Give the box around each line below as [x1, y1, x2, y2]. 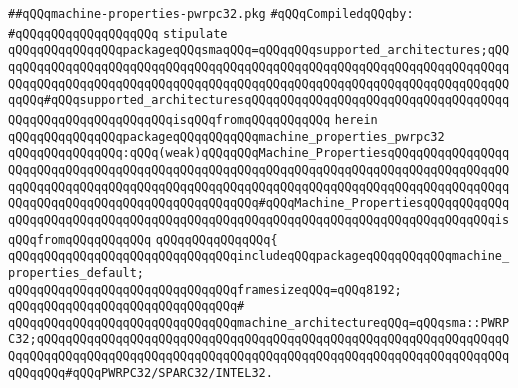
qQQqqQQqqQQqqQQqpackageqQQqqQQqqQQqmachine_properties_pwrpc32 [8, 129, 445, 144]
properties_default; [8, 265, 145, 280]
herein [334, 112, 378, 127]
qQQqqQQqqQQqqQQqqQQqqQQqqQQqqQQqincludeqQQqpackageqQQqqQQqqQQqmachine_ [8, 249, 510, 264]
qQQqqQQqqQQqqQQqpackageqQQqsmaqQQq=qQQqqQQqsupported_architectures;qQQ [8, 43, 510, 58]
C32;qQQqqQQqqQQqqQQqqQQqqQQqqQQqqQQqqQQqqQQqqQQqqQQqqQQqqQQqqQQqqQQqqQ [8, 332, 510, 347]
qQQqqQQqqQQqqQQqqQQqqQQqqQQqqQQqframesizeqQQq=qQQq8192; [8, 282, 402, 297]
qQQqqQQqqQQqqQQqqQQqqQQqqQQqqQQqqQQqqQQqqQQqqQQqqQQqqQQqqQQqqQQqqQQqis [8, 212, 510, 227]
